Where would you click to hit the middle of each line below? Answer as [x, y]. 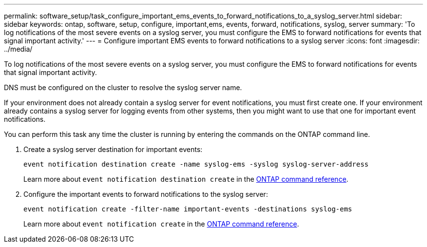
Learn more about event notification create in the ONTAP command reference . [161, 224]
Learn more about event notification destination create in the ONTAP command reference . [186, 179]
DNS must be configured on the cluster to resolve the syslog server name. [123, 87]
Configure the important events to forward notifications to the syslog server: [146, 194]
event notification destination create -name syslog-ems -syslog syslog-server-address [196, 164]
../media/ [18, 49]
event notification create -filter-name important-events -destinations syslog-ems [188, 209]
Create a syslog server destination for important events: [113, 149]
